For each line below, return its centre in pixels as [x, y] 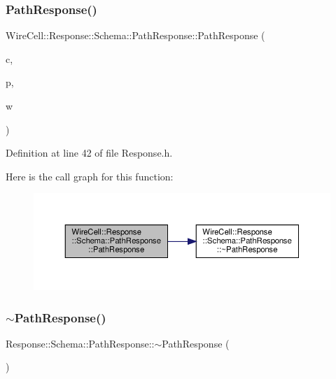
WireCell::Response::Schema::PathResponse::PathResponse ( [135, 35]
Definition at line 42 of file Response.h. [89, 153]
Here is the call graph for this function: [90, 176]
